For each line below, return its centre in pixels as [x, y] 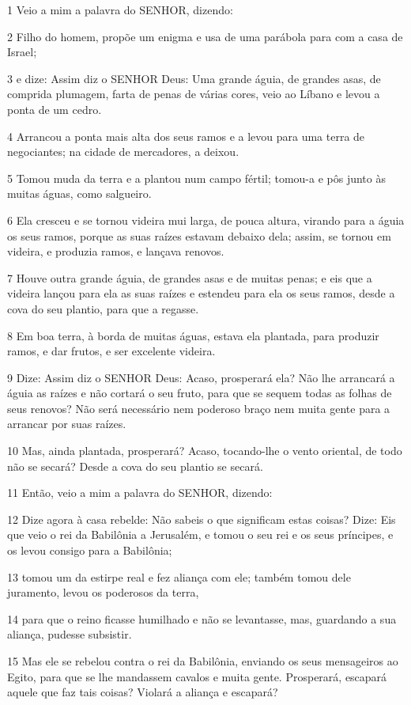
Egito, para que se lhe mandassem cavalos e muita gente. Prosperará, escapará [197, 676]
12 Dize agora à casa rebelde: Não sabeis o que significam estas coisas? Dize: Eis [202, 519]
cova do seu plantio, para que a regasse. [103, 308]
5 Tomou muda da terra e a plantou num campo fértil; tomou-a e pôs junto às [196, 178]
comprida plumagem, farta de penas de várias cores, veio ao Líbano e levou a [194, 94]
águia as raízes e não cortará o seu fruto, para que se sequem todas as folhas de [200, 393]
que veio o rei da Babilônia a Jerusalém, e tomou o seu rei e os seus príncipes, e [200, 534]
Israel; [22, 52]
